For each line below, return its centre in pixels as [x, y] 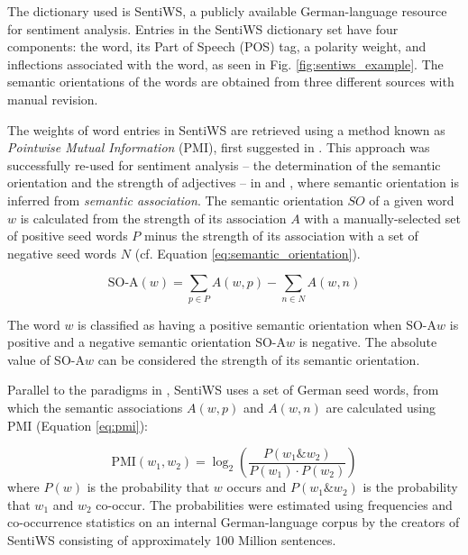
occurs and [257, 487]
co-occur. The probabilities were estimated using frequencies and [274, 504]
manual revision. [53, 99]
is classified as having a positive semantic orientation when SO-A [257, 324]
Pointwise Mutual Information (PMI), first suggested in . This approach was [219, 147]
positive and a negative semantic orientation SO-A [147, 342]
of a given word [412, 200]
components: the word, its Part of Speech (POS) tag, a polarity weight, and [217, 46]
